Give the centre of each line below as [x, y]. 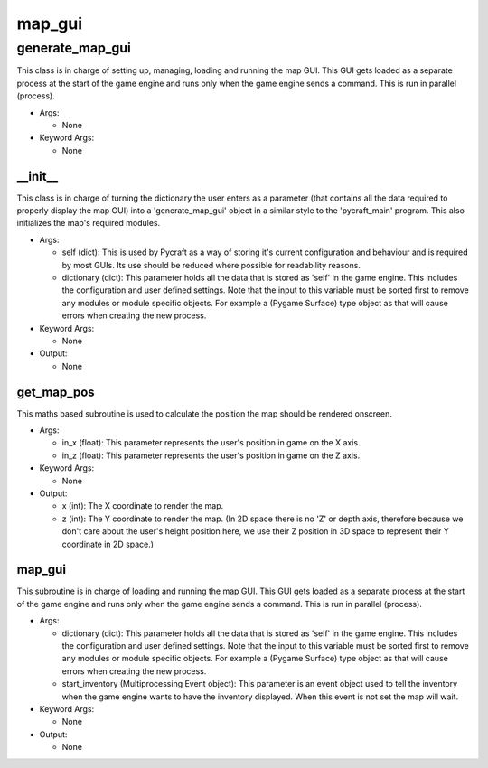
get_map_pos [56, 392]
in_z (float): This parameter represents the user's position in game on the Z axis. [211, 455]
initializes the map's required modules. [89, 223]
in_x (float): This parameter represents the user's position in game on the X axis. [211, 443]
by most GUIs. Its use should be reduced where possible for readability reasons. [211, 265]
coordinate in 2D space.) [108, 544]
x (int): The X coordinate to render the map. [143, 506]
